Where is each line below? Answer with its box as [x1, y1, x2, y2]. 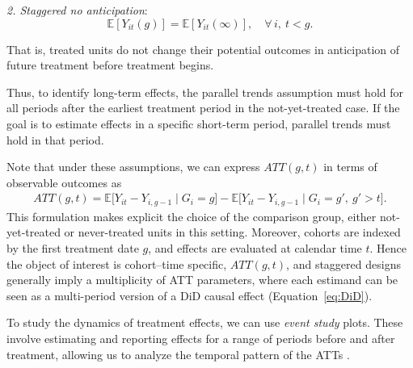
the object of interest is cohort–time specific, [6, 255, 227, 272]
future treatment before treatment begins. [6, 56, 214, 73]
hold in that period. [6, 131, 104, 148]
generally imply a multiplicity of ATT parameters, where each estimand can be [6, 271, 398, 288]
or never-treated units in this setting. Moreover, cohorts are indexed [64, 224, 401, 240]
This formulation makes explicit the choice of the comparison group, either [6, 207, 377, 224]
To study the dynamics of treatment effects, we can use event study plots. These [6, 314, 403, 331]
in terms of [323, 158, 377, 175]
